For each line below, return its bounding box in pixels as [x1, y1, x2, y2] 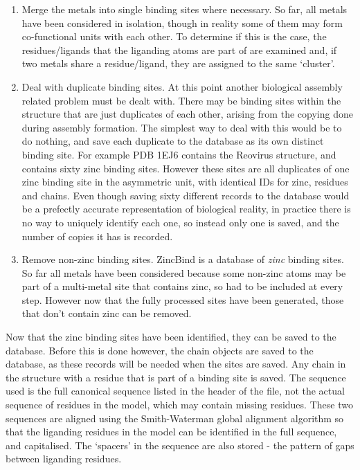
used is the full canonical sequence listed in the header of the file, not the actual [6, 383, 345, 398]
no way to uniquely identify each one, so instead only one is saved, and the [21, 215, 339, 229]
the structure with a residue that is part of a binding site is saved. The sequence [6, 370, 346, 384]
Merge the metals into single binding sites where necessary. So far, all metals [21, 2, 348, 16]
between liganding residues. [6, 451, 122, 466]
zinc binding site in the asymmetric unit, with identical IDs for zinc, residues [21, 174, 348, 189]
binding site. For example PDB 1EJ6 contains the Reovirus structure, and [21, 147, 336, 161]
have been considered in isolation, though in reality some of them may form [21, 15, 343, 30]
